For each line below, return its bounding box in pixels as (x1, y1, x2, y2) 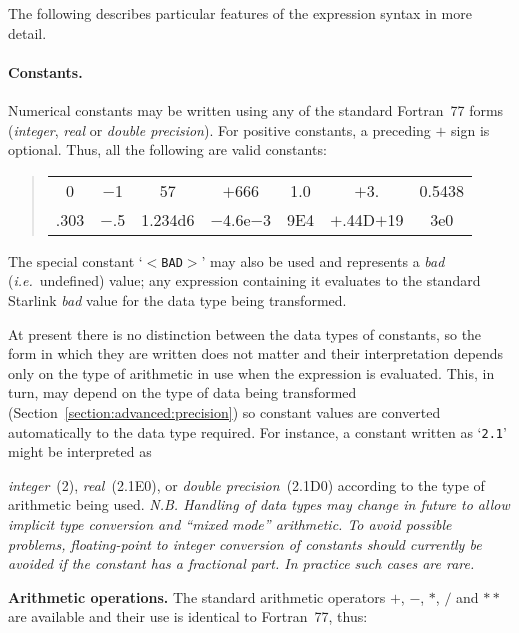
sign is (451, 119, 490, 140)
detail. (8, 22, 47, 43)
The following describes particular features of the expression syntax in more (8, 3, 472, 23)
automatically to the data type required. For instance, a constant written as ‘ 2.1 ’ (8, 421, 507, 442)
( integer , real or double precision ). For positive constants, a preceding (8, 119, 431, 140)
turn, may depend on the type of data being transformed (8, 382, 357, 403)
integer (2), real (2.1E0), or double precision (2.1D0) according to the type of (8, 474, 485, 495)
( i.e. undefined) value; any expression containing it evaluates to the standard (8, 270, 481, 291)
